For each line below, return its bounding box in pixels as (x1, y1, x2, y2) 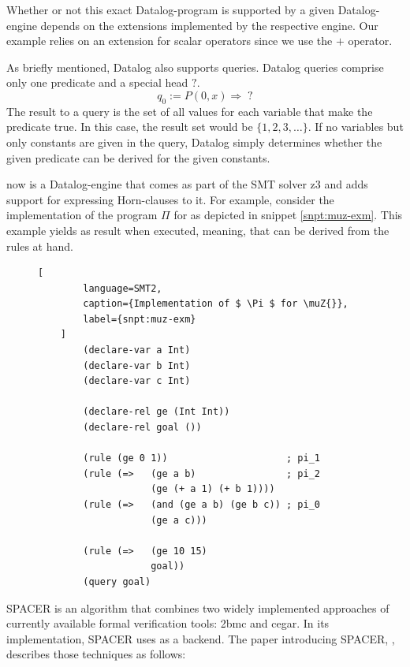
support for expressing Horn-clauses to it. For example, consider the (6, 191, 334, 207)
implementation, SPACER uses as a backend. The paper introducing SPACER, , (6, 630, 395, 647)
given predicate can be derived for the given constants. (6, 149, 270, 166)
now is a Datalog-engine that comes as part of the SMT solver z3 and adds (6, 176, 368, 192)
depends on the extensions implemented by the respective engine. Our (40, 17, 378, 33)
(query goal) (83, 576, 151, 587)
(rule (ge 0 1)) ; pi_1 (83, 453, 320, 464)
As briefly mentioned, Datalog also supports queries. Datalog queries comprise (6, 58, 384, 75)
